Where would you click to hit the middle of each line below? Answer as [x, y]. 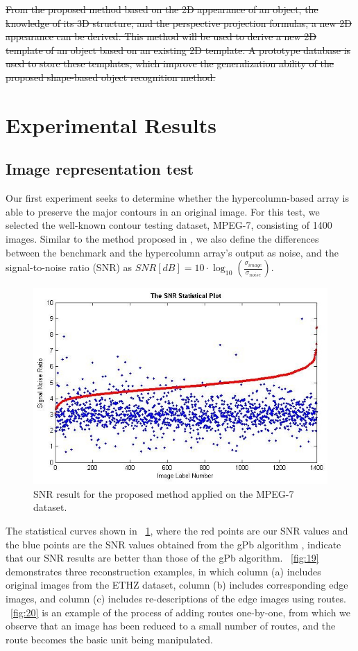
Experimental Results [111, 124]
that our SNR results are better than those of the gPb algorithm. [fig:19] [162, 558]
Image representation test [100, 169]
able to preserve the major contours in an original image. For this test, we [163, 211]
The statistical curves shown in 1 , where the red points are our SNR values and [177, 530]
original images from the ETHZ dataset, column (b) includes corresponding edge [177, 585]
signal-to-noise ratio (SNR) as [69, 267]
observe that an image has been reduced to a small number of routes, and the [171, 626]
